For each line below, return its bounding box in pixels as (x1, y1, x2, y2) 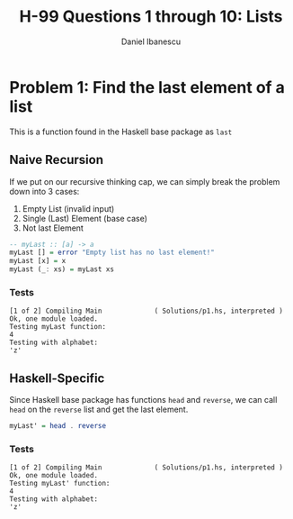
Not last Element (22, 223, 84, 233)
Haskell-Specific (9, 370, 105, 386)
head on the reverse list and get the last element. (9, 404, 189, 415)
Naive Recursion (9, 152, 104, 168)
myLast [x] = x (9, 257, 67, 266)
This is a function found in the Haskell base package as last (9, 126, 233, 137)
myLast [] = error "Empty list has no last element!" (9, 248, 216, 258)
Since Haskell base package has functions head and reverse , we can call (9, 395, 278, 405)
